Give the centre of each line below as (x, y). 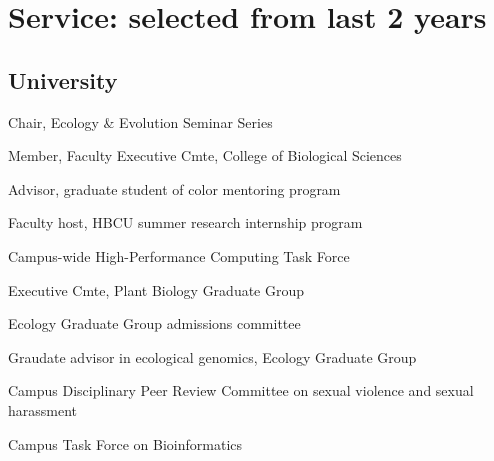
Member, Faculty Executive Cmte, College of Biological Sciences (205, 155)
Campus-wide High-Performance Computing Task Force (179, 255)
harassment (43, 409)
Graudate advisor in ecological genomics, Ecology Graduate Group (212, 356)
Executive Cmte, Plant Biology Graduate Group (156, 289)
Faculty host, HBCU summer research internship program (185, 222)
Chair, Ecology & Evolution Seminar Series (140, 121)
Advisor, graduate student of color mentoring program (174, 188)
